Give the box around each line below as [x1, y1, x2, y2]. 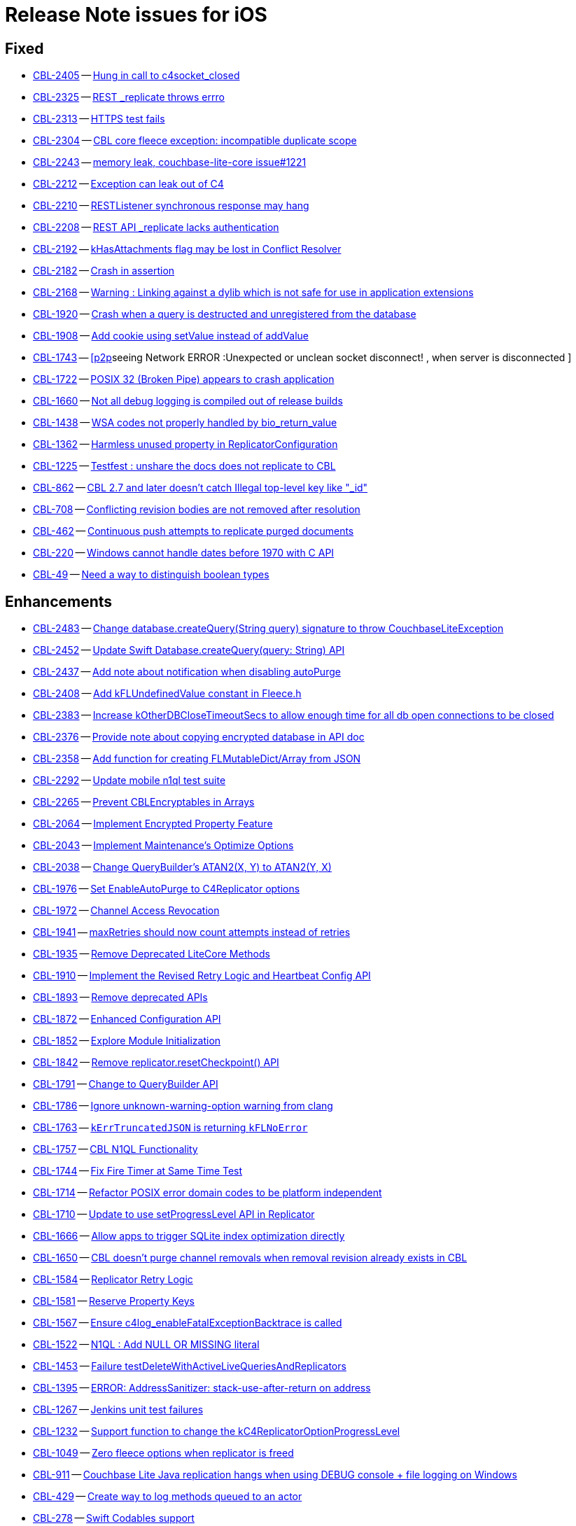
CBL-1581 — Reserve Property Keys [33, 1295, 195, 1308]
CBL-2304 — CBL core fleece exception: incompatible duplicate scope [33, 134, 357, 147]
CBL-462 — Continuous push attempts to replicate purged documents [33, 525, 354, 538]
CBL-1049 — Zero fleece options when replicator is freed [33, 1447, 294, 1459]
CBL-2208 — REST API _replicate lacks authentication [33, 221, 279, 234]
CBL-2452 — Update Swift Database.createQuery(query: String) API [33, 644, 345, 657]
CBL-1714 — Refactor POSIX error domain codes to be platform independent [33, 1186, 382, 1199]
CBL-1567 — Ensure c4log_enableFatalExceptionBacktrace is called [33, 1317, 342, 1329]
